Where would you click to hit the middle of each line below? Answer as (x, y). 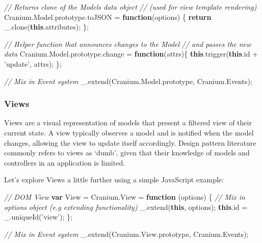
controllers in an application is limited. (65, 162)
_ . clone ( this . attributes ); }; (46, 27)
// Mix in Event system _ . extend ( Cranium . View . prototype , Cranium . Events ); (126, 234)
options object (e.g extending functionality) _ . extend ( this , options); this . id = (126, 207)
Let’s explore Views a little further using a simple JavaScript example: (114, 180)
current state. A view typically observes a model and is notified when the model (129, 132)
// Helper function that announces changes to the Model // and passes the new (128, 44)
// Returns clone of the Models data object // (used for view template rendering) (130, 7)
